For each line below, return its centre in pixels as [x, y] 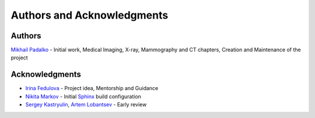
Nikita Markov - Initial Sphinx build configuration [83, 96]
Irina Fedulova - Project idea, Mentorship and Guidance [92, 88]
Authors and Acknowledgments [90, 15]
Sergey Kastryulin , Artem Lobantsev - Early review [86, 105]
